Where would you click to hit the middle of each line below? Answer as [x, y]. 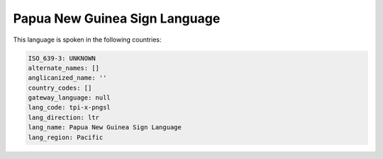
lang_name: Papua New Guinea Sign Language [105, 128]
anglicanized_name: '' [67, 78]
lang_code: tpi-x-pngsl [70, 107]
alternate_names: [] [63, 68]
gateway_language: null [70, 98]
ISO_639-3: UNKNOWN [62, 58]
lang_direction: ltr [63, 117]
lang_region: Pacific [66, 137]
